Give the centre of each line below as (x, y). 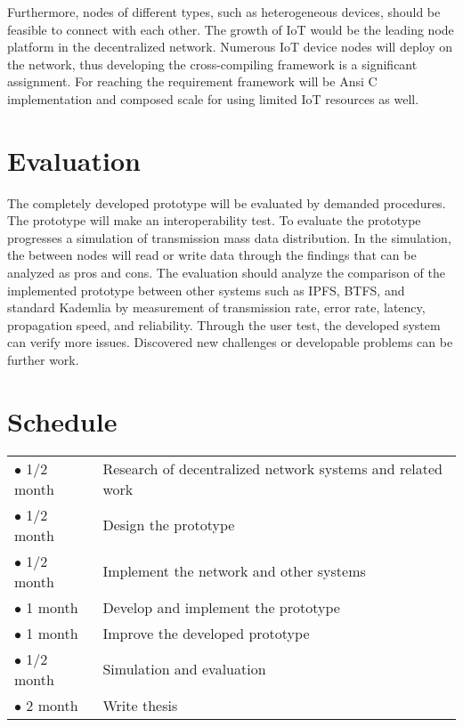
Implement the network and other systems (234, 571)
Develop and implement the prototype (221, 607)
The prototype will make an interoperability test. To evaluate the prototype (214, 220)
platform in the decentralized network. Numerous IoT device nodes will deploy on (230, 47)
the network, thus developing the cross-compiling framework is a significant (212, 64)
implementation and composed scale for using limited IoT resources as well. (213, 98)
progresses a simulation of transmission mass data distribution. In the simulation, (229, 237)
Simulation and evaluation (184, 669)
